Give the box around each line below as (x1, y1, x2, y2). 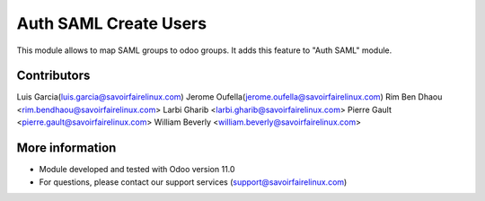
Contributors (16, 68, 91, 83)
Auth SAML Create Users (16, 13, 207, 33)
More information (16, 140, 117, 156)
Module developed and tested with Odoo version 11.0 (39, 164, 235, 175)
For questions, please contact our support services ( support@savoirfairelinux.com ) (39, 176, 348, 188)
